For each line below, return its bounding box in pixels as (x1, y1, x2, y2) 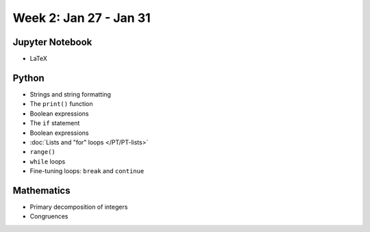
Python (12, 72, 45, 83)
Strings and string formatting (29, 90, 111, 99)
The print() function (29, 100, 93, 108)
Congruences (29, 212, 69, 220)
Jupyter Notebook (12, 36, 92, 48)
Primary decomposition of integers (29, 203, 128, 211)
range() (29, 148, 56, 156)
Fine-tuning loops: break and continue (29, 167, 145, 175)
